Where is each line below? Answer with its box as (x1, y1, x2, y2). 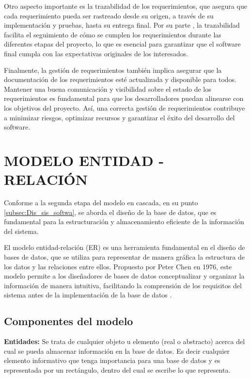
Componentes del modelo (4, 313, 133, 329)
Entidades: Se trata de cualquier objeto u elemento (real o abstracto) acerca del (4, 336, 245, 346)
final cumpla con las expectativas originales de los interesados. (4, 48, 188, 58)
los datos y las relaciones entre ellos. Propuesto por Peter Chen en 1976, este (4, 261, 232, 271)
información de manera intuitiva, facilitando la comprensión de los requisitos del (4, 280, 242, 290)
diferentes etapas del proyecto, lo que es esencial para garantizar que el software (4, 39, 241, 49)
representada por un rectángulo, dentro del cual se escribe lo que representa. (4, 364, 231, 375)
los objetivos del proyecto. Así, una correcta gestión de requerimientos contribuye (4, 102, 245, 113)
